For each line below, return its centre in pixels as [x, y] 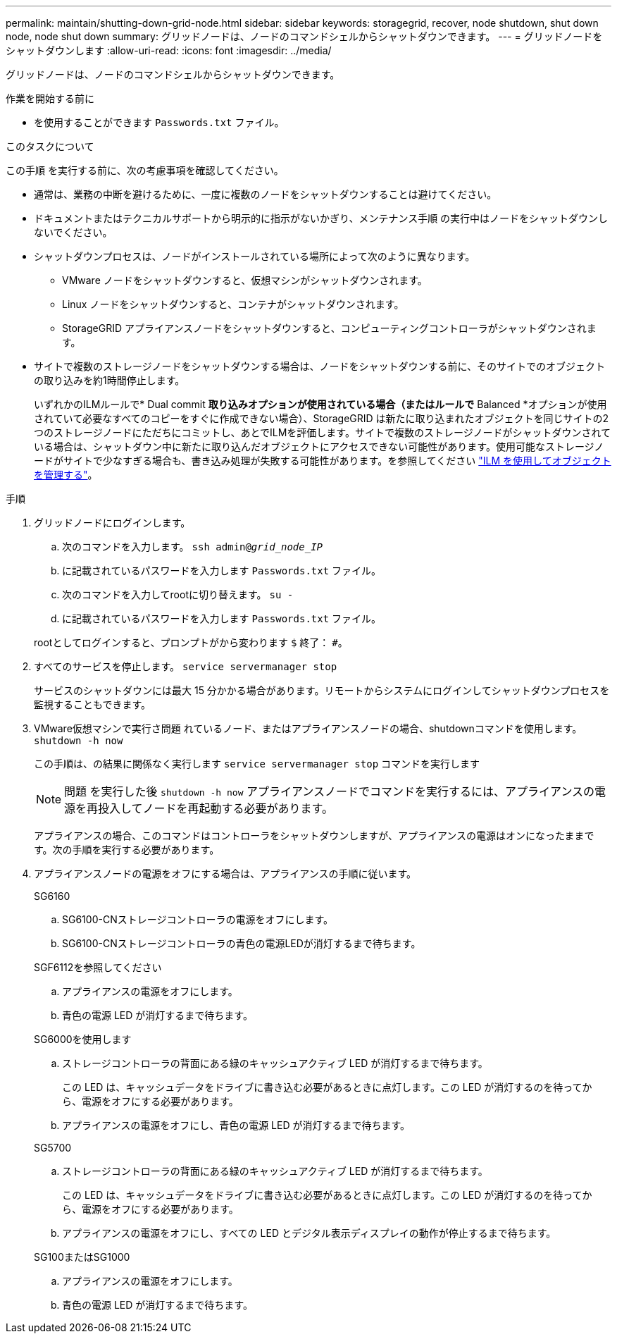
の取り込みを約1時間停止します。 [110, 380]
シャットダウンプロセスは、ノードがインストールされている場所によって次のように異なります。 [255, 256]
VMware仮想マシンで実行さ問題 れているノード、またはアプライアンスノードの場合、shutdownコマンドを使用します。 [308, 728]
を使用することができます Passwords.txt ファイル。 [159, 122]
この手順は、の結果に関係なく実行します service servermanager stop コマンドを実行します [257, 764]
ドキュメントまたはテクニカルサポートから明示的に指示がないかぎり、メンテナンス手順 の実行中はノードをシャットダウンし [321, 218]
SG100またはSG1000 [82, 1257]
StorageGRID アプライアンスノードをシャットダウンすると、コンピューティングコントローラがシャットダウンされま [329, 328]
